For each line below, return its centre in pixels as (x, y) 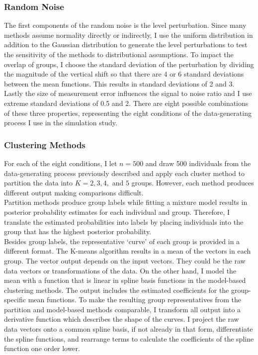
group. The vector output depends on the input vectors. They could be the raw (125, 260)
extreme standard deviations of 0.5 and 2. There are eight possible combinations (126, 103)
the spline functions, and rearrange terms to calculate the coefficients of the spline (129, 338)
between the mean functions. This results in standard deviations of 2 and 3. (119, 83)
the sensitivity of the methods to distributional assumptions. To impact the (119, 54)
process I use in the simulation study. (61, 123)
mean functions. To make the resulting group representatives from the (134, 300)
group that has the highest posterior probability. (78, 231)
